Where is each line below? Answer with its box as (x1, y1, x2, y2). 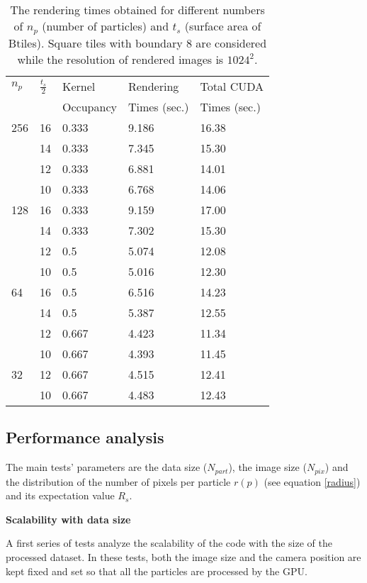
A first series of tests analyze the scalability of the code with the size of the (6, 535, 332, 550)
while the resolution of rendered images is (17, 50, 224, 67)
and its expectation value (6, 488, 115, 503)
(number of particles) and (42, 18, 169, 34)
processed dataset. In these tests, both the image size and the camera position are (6, 549, 361, 564)
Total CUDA (200, 77, 264, 94)
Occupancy (62, 98, 117, 115)
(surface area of (184, 18, 261, 34)
